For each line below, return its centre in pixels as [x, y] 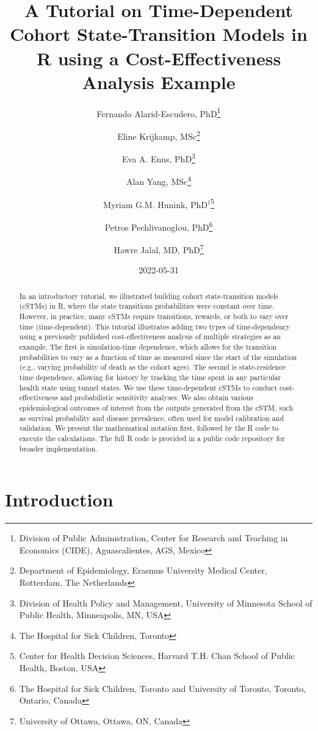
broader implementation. [58, 448]
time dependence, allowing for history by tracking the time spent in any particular [150, 377]
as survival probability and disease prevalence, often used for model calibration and [152, 418]
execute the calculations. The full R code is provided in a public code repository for [152, 438]
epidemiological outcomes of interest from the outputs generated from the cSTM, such [156, 408]
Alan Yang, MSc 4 [159, 181]
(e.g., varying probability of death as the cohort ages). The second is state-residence [152, 367]
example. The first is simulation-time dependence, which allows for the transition [148, 347]
